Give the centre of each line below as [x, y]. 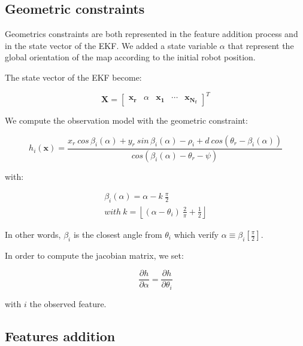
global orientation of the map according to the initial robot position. [130, 57]
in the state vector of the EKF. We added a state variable [111, 45]
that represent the [261, 45]
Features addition [60, 336]
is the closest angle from [118, 234]
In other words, [33, 234]
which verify [196, 234]
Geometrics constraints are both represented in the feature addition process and [151, 34]
